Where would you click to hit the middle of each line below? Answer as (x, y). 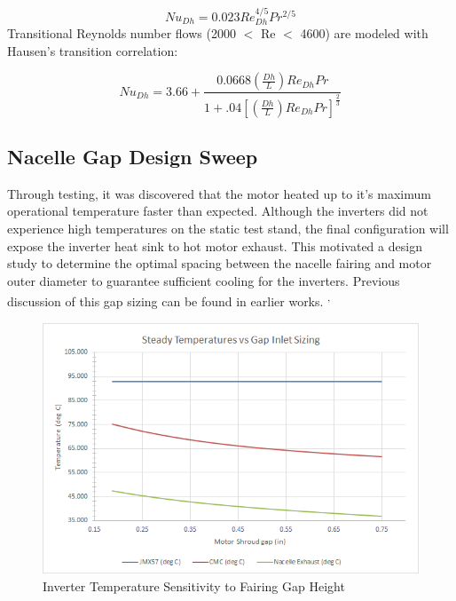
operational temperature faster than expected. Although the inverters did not (218, 211)
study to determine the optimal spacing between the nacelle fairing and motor (220, 263)
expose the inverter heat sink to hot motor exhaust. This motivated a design (215, 245)
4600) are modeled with (364, 33)
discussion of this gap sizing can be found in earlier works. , (169, 300)
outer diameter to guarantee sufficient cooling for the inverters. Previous (204, 280)
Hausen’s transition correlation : (93, 50)
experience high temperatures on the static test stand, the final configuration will (228, 229)
